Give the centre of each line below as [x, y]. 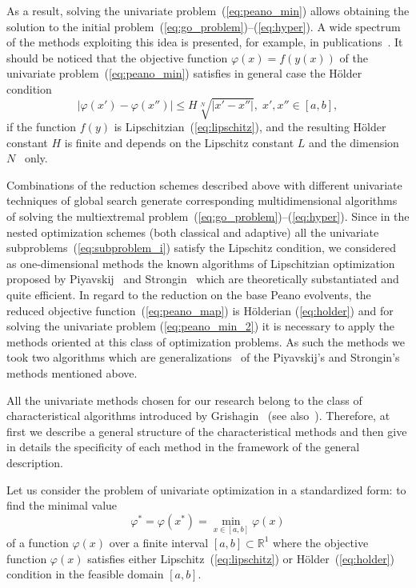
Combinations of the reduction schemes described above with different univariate [204, 184]
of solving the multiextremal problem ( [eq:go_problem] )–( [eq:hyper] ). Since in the [208, 216]
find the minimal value [62, 505]
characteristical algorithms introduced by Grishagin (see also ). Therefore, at [198, 416]
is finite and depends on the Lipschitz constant [179, 142]
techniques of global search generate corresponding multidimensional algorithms [202, 200]
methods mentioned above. [72, 373]
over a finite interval [159, 542]
